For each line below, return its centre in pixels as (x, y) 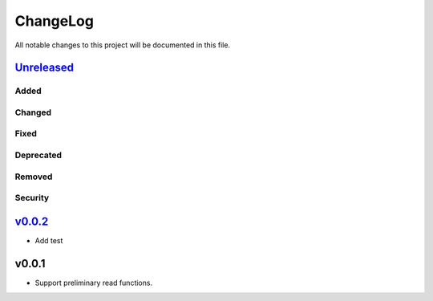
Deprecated (38, 155)
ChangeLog (54, 21)
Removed (34, 177)
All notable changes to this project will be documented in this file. (123, 45)
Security (32, 198)
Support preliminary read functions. (93, 283)
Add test (49, 240)
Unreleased (45, 68)
